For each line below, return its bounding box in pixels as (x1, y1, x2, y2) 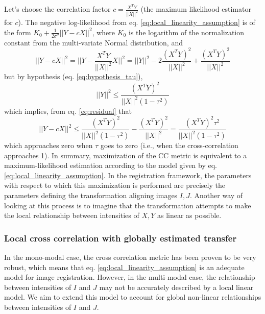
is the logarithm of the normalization (128, 27, 245, 37)
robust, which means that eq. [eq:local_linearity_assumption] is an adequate (4, 261, 245, 272)
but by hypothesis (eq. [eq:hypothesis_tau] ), (4, 71, 143, 82)
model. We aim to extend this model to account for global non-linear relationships (4, 292, 261, 302)
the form (4, 27, 31, 37)
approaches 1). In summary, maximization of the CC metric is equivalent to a (4, 150, 247, 160)
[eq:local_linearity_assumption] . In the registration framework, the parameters (4, 170, 252, 180)
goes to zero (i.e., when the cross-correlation (101, 140, 238, 151)
